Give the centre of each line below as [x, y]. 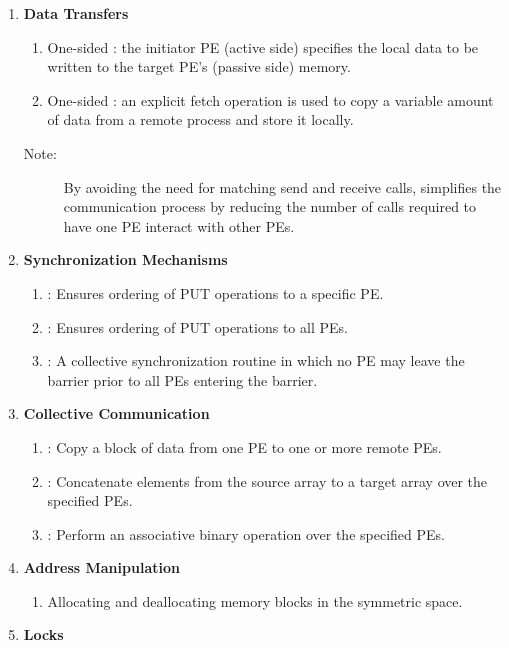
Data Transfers [76, 13]
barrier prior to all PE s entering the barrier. [182, 379]
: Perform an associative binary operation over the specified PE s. [246, 533]
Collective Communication [116, 413]
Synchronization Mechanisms [125, 259]
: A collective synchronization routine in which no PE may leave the [256, 360]
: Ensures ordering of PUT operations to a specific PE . [215, 292]
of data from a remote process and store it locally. [200, 119]
